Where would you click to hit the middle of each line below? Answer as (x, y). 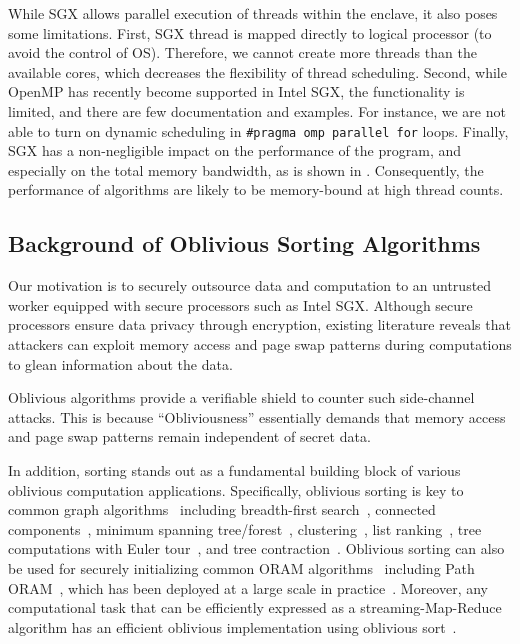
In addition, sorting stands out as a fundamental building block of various (234, 469)
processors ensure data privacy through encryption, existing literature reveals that (259, 324)
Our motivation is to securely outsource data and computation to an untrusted (250, 285)
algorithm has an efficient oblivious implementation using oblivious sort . (232, 626)
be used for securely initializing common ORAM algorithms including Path (241, 567)
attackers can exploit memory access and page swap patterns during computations (260, 343)
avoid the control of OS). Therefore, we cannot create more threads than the (242, 52)
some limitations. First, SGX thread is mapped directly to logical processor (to (250, 32)
